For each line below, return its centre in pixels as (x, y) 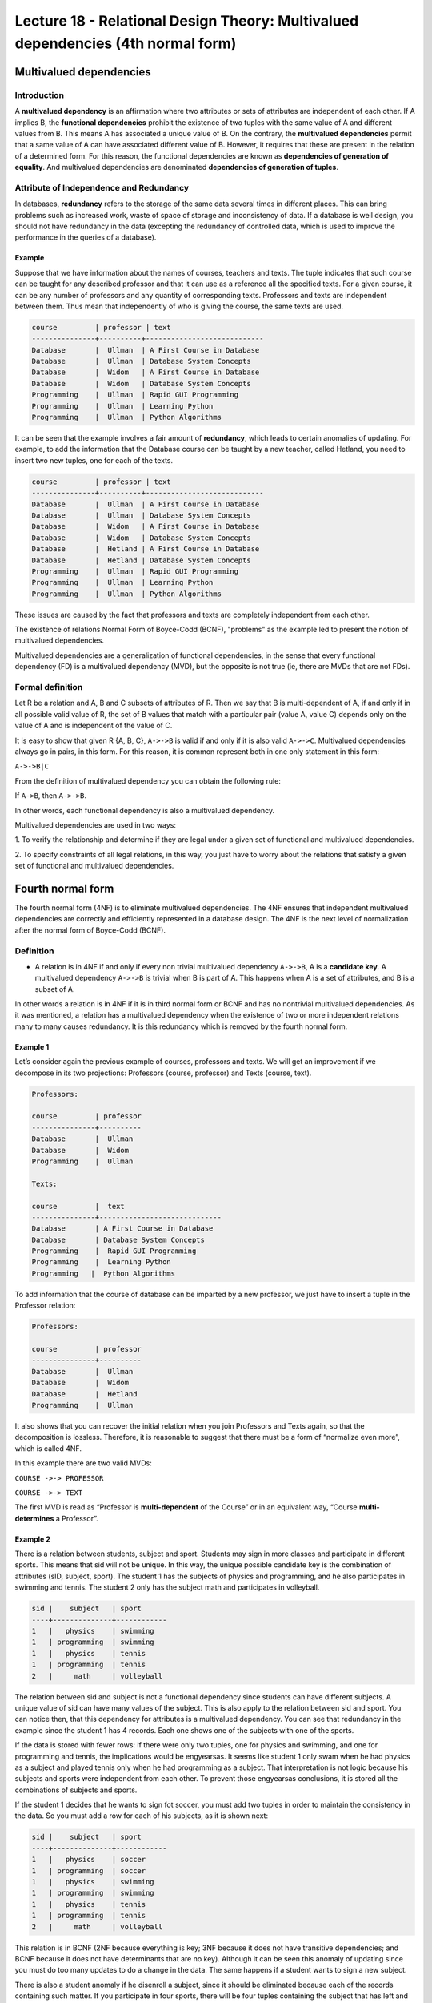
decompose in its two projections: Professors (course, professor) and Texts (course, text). (163, 1073)
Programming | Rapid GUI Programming (114, 1251)
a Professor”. (77, 1518)
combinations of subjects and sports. (76, 1790)
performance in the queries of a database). (86, 237)
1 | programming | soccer (89, 1870)
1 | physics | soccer (89, 1860)
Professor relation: (45, 1305)
